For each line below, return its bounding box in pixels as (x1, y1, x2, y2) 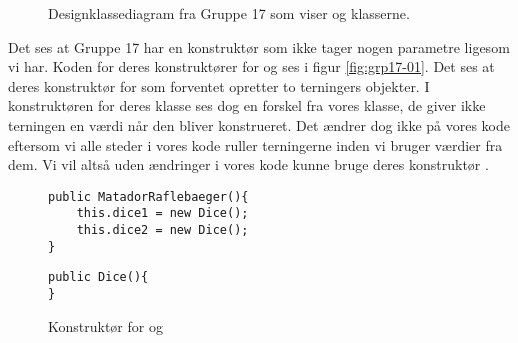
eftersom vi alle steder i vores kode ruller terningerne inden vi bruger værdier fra (8, 134, 503, 155)
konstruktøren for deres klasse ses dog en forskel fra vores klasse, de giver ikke (8, 95, 486, 116)
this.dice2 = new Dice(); (76, 223, 249, 238)
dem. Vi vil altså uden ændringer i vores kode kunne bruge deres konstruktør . (8, 154, 489, 175)
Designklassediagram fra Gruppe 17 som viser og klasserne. (48, 3, 410, 23)
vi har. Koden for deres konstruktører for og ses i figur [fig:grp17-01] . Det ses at (8, 56, 495, 77)
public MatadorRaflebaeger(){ (48, 189, 249, 204)
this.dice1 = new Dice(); (76, 206, 249, 221)
